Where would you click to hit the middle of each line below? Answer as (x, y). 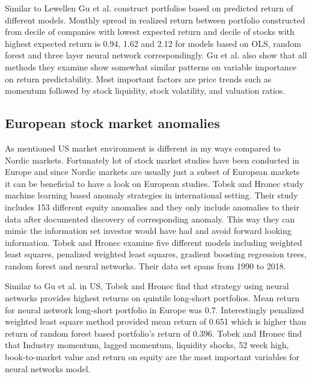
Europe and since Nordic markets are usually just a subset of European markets (152, 172)
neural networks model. (48, 368)
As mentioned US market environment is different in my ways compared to (143, 148)
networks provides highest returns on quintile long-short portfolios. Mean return (152, 298)
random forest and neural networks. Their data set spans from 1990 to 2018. (145, 265)
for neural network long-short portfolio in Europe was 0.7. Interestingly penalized (154, 309)
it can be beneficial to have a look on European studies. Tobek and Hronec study (154, 183)
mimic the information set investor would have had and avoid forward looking (148, 231)
